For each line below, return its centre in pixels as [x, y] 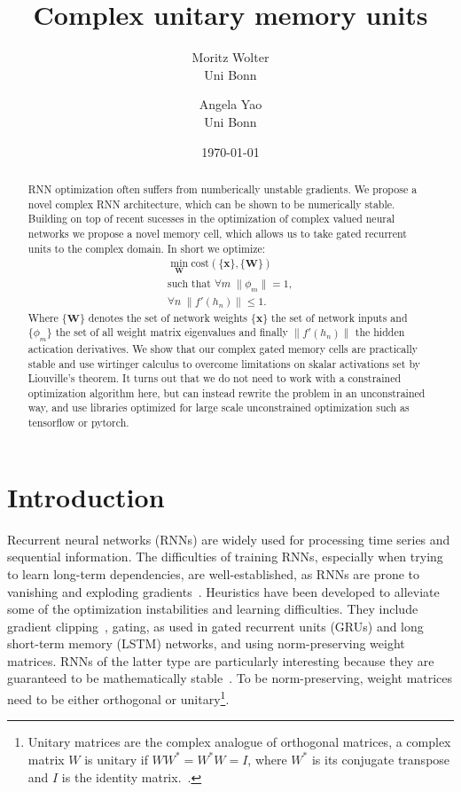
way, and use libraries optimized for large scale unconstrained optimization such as [219, 408]
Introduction [86, 496]
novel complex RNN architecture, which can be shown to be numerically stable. [211, 204]
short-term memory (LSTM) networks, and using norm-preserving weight [206, 643]
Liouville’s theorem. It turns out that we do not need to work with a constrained [215, 378]
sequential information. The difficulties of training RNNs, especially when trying [225, 557]
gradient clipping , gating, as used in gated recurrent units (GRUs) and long [215, 626]
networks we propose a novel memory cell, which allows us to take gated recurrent [217, 233]
